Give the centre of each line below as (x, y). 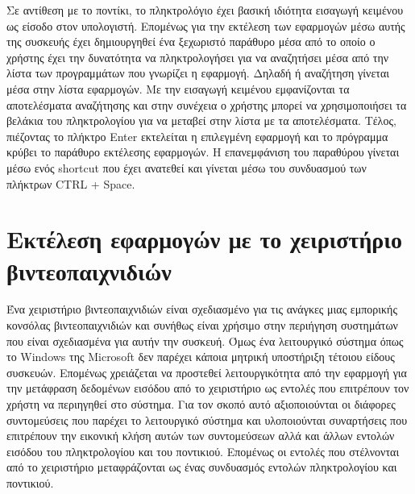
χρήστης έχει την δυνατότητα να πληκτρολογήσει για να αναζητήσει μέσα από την (198, 57)
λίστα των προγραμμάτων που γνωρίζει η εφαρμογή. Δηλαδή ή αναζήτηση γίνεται (198, 73)
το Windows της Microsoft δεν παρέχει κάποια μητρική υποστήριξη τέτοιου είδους (201, 357)
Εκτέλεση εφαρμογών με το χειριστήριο (205, 239)
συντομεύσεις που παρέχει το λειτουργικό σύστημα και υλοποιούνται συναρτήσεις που (207, 419)
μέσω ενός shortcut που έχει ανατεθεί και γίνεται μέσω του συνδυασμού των (187, 167)
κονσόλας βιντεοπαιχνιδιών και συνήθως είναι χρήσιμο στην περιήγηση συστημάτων (202, 325)
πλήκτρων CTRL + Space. (71, 183)
